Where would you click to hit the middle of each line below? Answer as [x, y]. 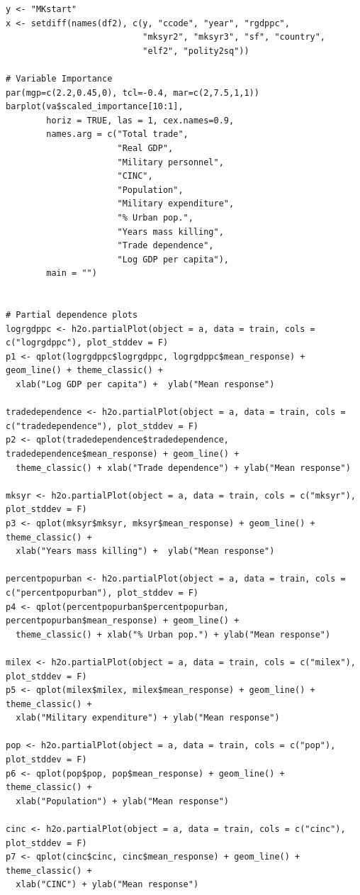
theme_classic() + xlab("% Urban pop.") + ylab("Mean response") [173, 634]
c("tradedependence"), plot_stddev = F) [102, 426]
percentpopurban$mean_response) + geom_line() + [123, 621]
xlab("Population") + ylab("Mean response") [122, 801]
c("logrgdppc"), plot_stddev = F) [87, 343]
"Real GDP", [145, 148]
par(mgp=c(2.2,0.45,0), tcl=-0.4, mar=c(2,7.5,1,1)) [133, 93]
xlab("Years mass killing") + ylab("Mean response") [145, 551]
